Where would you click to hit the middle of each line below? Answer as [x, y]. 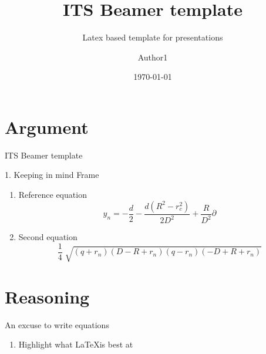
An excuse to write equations [57, 324]
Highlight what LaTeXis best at [76, 344]
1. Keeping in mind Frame [52, 175]
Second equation [48, 237]
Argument [47, 127]
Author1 [153, 57]
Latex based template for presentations [153, 37]
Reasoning [47, 296]
